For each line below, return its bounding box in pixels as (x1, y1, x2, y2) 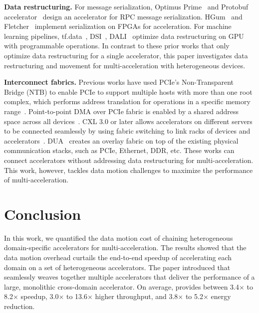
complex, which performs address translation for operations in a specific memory (4, 96, 251, 107)
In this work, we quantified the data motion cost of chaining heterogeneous (4, 232, 233, 243)
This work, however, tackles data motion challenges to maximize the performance (4, 164, 253, 175)
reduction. (4, 301, 35, 311)
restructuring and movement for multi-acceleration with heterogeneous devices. (4, 60, 246, 70)
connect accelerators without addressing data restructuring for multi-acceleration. (4, 155, 254, 165)
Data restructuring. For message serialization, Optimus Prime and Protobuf (4, 1, 249, 11)
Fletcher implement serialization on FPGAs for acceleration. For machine (4, 21, 232, 31)
